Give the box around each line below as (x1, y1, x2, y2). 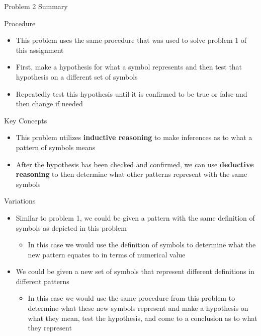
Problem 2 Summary (4, 1, 68, 11)
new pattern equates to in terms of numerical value (28, 249, 186, 259)
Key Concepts (4, 115, 47, 125)
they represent (28, 322, 72, 333)
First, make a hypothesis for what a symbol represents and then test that (16, 61, 242, 72)
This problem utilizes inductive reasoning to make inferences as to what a (16, 132, 252, 143)
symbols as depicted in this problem (16, 222, 127, 233)
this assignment (16, 44, 64, 55)
